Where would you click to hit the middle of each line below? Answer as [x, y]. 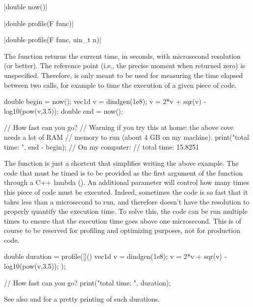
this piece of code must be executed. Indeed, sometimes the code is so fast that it [126, 192]
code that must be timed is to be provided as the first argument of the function [123, 172]
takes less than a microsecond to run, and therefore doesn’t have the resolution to [127, 201]
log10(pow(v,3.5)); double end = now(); [63, 111]
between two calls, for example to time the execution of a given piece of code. [120, 85]
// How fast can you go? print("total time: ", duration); [88, 282]
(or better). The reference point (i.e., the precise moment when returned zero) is [125, 65]
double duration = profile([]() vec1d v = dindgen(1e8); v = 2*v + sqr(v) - [115, 256]
